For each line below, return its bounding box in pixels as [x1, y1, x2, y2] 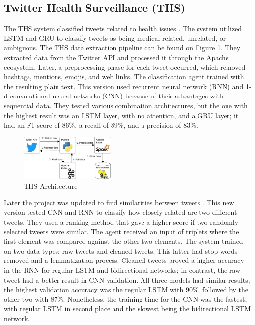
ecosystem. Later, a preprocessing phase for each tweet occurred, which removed [4, 62, 246, 72]
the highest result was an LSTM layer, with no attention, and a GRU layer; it [4, 110, 239, 120]
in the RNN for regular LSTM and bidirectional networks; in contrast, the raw [4, 264, 241, 275]
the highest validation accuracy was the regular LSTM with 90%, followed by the [4, 284, 249, 294]
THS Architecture [24, 181, 78, 191]
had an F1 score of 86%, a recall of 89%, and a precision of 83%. [4, 120, 198, 130]
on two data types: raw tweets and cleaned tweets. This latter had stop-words [4, 245, 238, 256]
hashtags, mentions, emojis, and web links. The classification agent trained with [4, 71, 244, 82]
